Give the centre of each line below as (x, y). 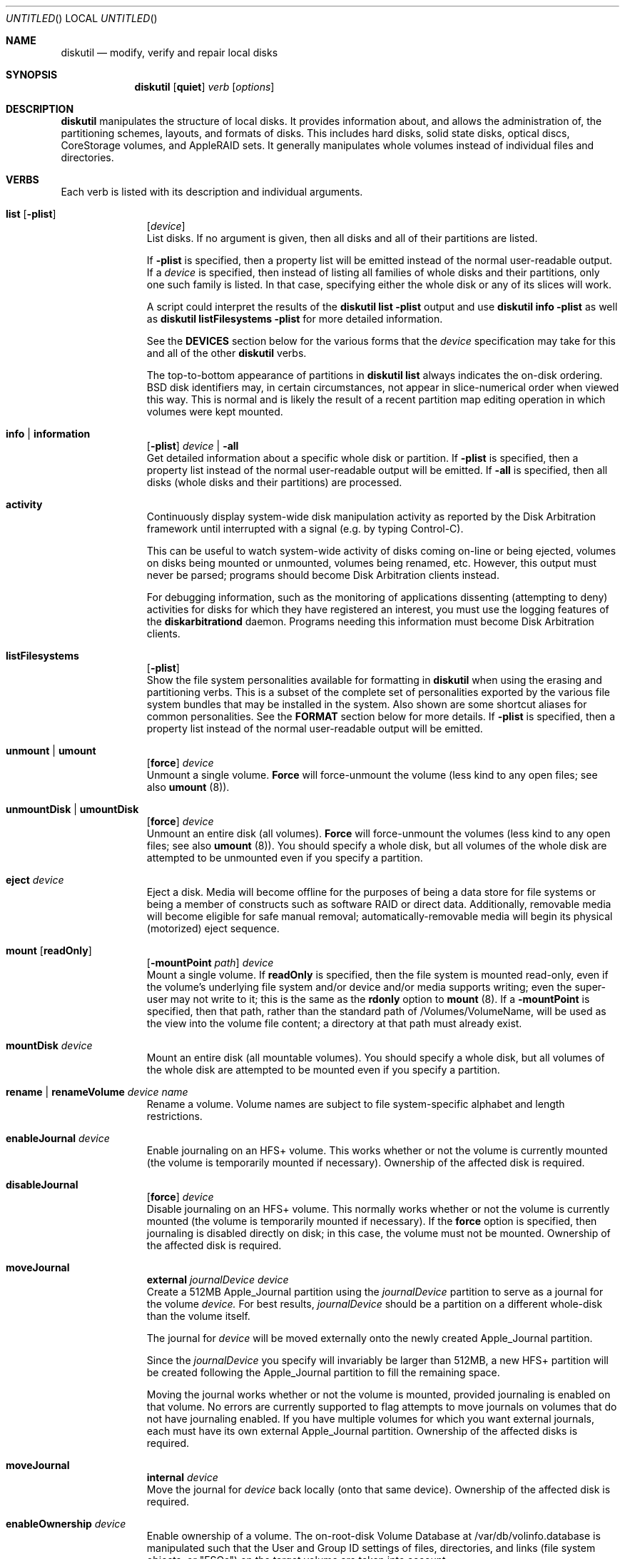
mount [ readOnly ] (49, 950)
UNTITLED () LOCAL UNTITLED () (82, 18)
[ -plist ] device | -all (193, 446)
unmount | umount (51, 751)
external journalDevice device (218, 1280)
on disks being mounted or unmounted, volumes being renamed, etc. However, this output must (372, 563)
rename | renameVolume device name (97, 1092)
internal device (182, 1477)
